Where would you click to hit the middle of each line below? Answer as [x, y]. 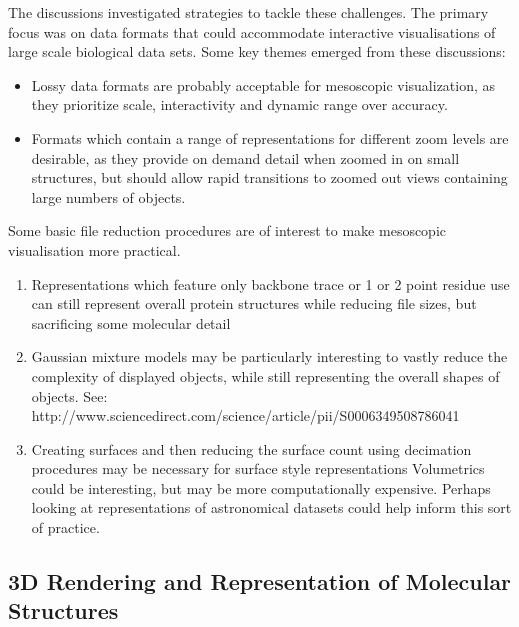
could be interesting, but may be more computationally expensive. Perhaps [261, 487]
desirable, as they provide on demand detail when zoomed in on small [245, 157]
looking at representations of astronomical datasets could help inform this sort [271, 507]
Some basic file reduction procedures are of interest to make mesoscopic [227, 230]
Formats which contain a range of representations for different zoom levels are [270, 137]
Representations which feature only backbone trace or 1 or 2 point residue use [270, 283]
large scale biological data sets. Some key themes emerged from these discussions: [257, 51]
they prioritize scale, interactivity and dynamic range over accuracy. [239, 104]
